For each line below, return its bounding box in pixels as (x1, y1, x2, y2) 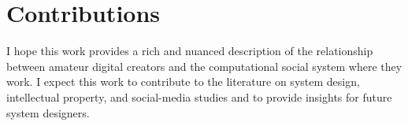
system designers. (6, 104, 90, 120)
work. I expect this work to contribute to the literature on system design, (6, 73, 360, 90)
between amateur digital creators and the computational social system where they (6, 57, 402, 74)
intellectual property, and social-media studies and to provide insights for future (6, 88, 392, 105)
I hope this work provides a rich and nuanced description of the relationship (6, 43, 373, 59)
